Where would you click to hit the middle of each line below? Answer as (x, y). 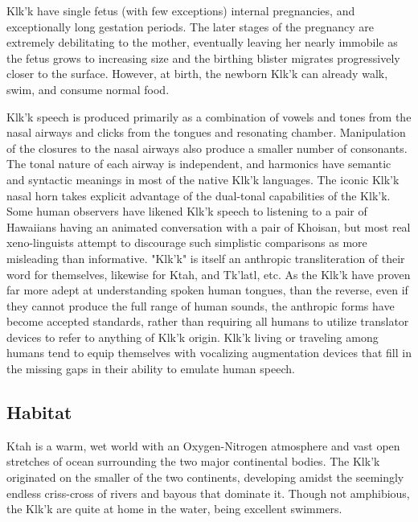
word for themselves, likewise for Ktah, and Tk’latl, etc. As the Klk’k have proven (209, 274)
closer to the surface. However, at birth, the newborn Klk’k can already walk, (197, 74)
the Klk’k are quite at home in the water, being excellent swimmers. (174, 509)
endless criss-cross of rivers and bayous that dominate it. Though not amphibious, (208, 493)
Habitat (39, 412)
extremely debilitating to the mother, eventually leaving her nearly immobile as (202, 42)
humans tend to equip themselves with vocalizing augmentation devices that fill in (209, 353)
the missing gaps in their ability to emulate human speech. (151, 369)
